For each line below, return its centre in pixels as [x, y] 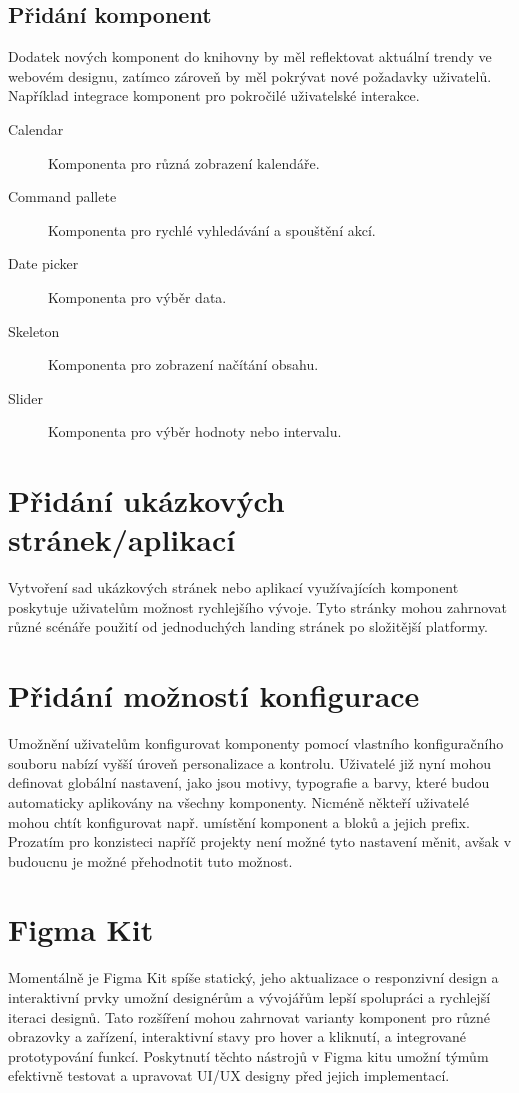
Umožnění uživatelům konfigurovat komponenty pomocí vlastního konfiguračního [256, 743]
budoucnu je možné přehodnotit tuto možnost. [150, 860]
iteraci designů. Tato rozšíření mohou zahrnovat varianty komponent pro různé [249, 1016]
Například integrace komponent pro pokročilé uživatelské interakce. [214, 95]
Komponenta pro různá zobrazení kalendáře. [184, 162]
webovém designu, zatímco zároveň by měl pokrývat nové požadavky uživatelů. [250, 75]
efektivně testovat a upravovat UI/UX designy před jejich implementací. [229, 1075]
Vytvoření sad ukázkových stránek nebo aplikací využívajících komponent [233, 587]
